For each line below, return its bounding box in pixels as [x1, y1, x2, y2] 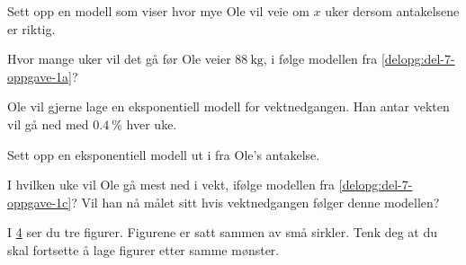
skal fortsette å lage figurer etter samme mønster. [7, 240, 280, 259]
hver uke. [126, 114, 177, 133]
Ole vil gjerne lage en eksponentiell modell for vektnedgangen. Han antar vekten [7, 97, 450, 116]
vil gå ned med [7, 114, 89, 133]
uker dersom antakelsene [325, 2, 460, 20]
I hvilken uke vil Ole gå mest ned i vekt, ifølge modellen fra [7, 175, 336, 194]
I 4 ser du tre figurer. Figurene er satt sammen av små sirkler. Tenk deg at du [7, 223, 438, 242]
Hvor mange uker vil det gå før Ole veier [7, 49, 231, 68]
